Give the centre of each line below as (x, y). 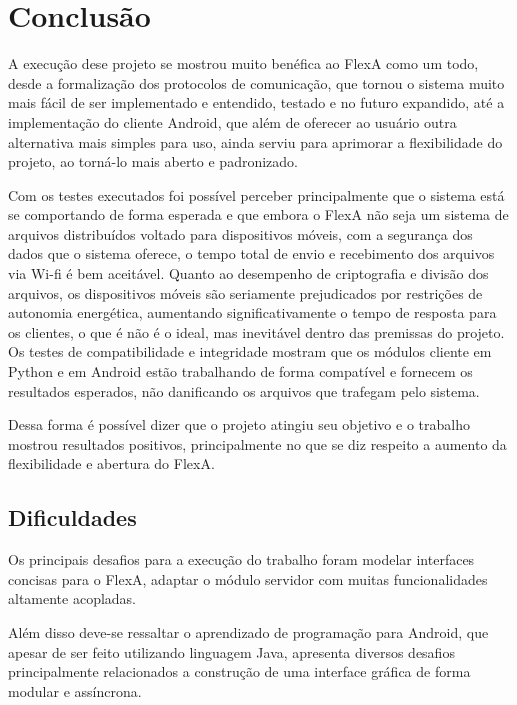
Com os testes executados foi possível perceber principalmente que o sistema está (256, 194)
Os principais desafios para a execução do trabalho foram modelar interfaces (241, 559)
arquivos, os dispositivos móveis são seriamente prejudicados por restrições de (245, 292)
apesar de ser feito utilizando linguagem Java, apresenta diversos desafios (231, 651)
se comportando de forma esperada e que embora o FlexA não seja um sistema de (258, 214)
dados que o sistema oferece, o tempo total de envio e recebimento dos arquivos (251, 253)
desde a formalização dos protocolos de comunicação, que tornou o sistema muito (256, 82)
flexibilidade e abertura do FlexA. (111, 463)
